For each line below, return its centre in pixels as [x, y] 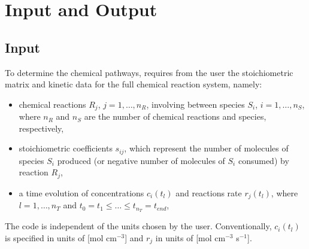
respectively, [41, 128]
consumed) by [263, 160]
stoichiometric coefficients [66, 148]
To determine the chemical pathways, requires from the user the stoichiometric [149, 72]
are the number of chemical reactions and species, [175, 116]
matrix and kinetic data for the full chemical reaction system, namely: [134, 84]
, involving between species [196, 104]
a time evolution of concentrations [81, 192]
